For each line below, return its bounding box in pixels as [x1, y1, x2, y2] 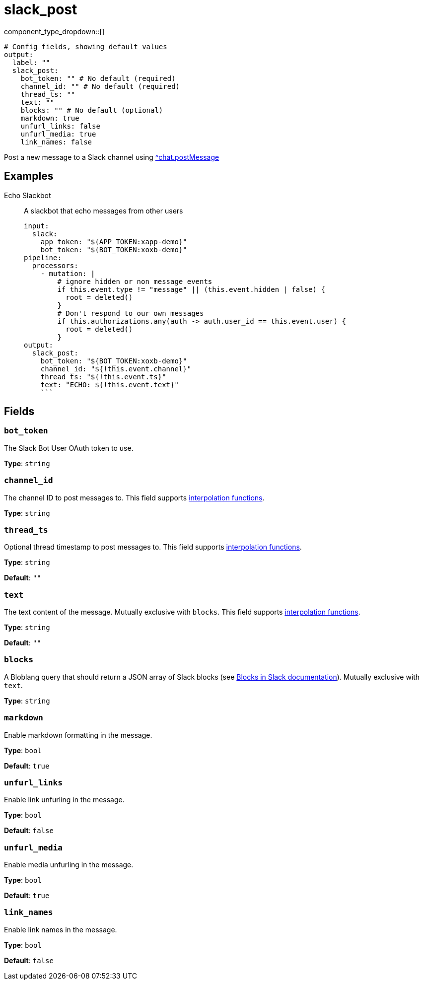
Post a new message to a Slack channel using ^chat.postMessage [4, 152, 219, 161]
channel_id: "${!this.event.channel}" [40, 364, 192, 373]
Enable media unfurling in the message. [4, 860, 134, 869]
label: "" [12, 58, 50, 67]
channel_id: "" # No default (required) [20, 82, 180, 90]
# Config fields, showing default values [4, 42, 167, 51]
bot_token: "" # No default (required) [20, 74, 176, 82]
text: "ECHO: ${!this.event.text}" [40, 380, 179, 389]
